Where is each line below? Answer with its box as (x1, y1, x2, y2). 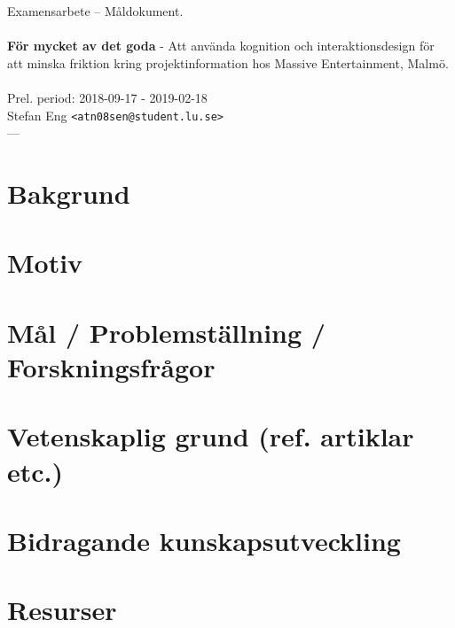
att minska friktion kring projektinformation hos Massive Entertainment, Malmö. (7, 53, 449, 72)
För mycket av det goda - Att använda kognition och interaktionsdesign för (7, 36, 435, 55)
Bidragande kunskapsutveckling (7, 522, 401, 558)
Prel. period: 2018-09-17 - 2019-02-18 (7, 88, 208, 106)
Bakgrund (7, 175, 130, 211)
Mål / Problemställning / (7, 314, 326, 350)
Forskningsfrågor (7, 348, 216, 384)
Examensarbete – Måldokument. (7, 2, 184, 19)
